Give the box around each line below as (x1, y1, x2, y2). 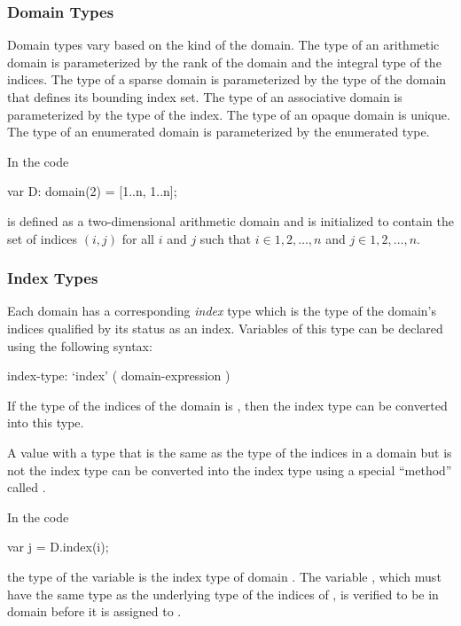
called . (7, 478, 46, 497)
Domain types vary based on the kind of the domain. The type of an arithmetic (7, 35, 440, 54)
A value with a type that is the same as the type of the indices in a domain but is (7, 442, 452, 461)
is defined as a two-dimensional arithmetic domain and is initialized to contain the (7, 211, 454, 230)
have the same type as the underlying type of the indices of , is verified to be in (7, 584, 439, 603)
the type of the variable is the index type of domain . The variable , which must (7, 567, 441, 585)
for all (121, 229, 154, 247)
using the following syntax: (7, 336, 152, 355)
